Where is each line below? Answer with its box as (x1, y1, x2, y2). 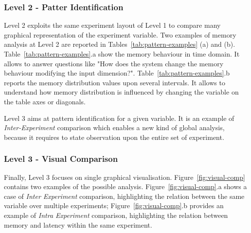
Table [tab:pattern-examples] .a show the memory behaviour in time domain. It (4, 49, 240, 58)
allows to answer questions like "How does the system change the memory (4, 58, 224, 68)
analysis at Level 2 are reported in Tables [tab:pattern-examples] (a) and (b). (4, 39, 235, 49)
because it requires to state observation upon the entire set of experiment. (4, 132, 224, 142)
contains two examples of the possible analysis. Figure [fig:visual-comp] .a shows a (4, 181, 247, 192)
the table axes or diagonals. (4, 96, 86, 106)
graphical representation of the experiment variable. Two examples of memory (4, 29, 236, 39)
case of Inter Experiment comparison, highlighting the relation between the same (4, 191, 245, 201)
